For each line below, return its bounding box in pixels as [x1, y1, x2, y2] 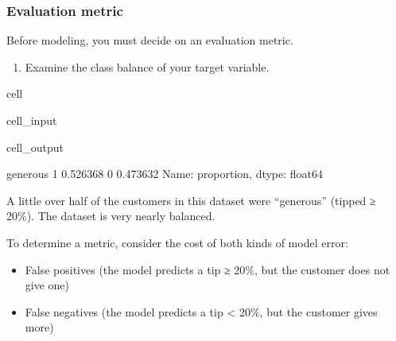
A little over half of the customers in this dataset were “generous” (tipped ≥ [6, 192, 376, 208]
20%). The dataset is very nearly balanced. [6, 207, 215, 224]
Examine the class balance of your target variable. [25, 58, 270, 75]
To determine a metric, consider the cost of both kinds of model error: [6, 234, 348, 250]
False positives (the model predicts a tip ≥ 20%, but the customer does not [25, 261, 390, 277]
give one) [25, 277, 70, 293]
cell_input [6, 112, 57, 128]
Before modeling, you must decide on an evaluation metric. [6, 32, 293, 48]
